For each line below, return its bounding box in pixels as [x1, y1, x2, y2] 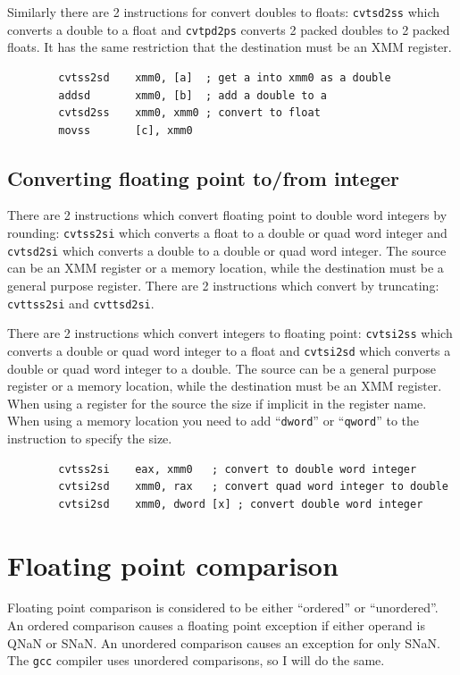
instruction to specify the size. [7, 428, 172, 447]
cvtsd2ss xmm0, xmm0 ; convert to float [58, 106, 321, 120]
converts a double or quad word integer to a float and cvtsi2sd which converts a [7, 341, 451, 359]
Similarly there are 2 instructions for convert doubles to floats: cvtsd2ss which [7, 3, 440, 21]
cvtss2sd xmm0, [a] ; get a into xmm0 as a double [58, 71, 391, 84]
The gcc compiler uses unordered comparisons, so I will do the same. [7, 651, 385, 670]
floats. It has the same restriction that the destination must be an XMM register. [7, 38, 452, 56]
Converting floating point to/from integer [7, 164, 399, 191]
